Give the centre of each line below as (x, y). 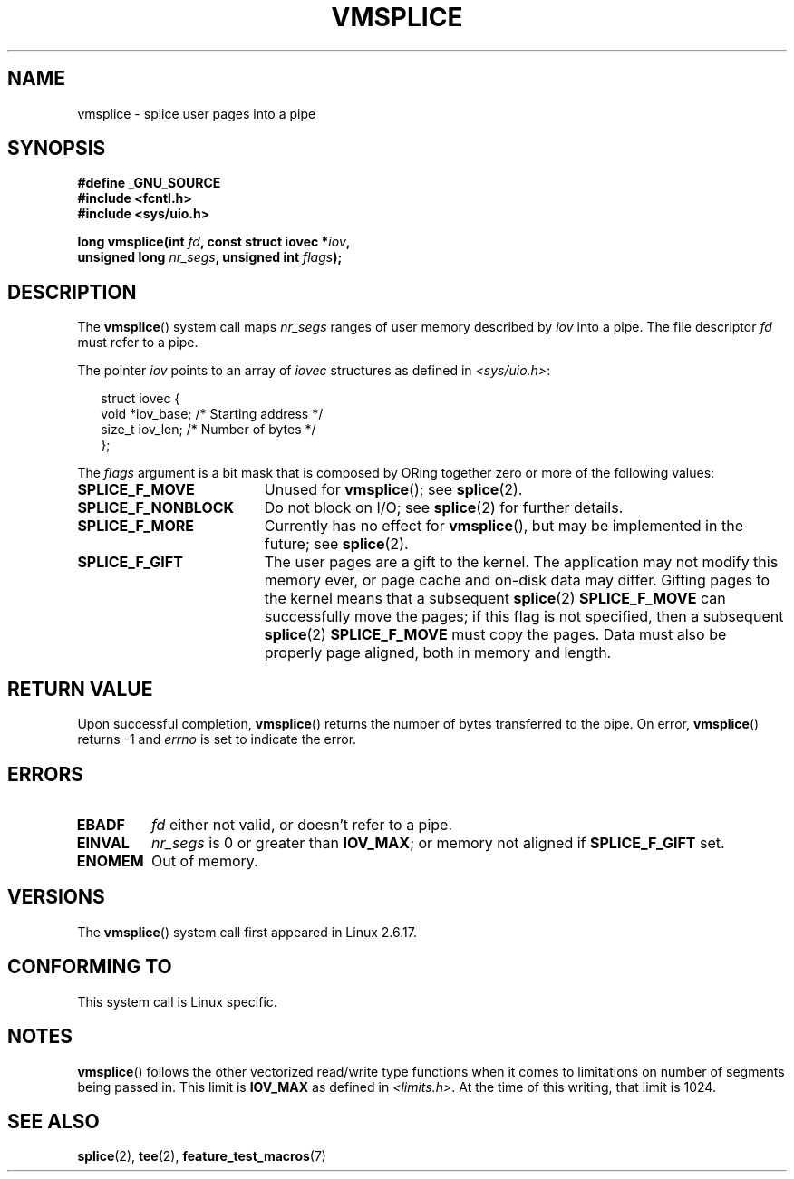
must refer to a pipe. (138, 343)
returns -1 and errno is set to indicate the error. (217, 739)
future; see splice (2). (336, 544)
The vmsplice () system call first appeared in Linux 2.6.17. (247, 932)
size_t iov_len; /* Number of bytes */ (208, 430)
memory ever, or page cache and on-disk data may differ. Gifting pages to (517, 580)
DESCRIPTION (72, 292)
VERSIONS (56, 897)
